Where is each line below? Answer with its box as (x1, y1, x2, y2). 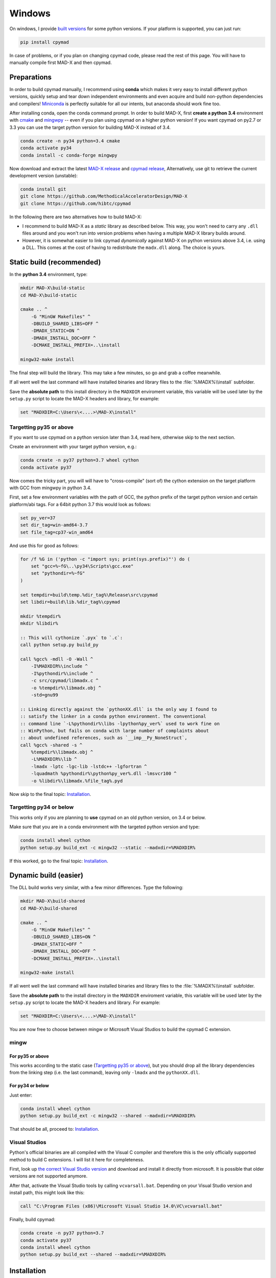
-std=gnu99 (31, 692, 58, 698)
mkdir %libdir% (20, 621, 58, 626)
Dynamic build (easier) (9, 871, 84, 880)
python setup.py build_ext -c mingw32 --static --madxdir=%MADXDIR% (20, 845, 196, 851)
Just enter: (9, 1092, 33, 1098)
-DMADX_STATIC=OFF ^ (31, 941, 83, 947)
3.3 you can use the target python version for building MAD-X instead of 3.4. (9, 124, 171, 130)
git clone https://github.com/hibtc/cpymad (20, 200, 131, 207)
